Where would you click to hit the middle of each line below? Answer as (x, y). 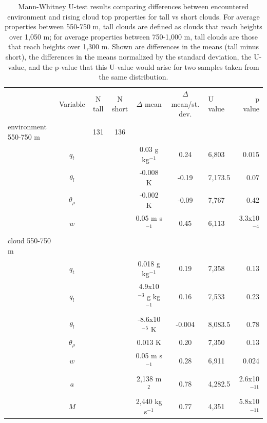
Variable (72, 103)
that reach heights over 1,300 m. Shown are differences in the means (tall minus (133, 46)
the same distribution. (133, 77)
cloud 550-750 (29, 241)
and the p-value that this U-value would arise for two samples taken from (144, 66)
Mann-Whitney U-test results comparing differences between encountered (133, 6)
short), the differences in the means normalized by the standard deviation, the (128, 56)
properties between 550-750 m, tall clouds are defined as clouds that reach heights (133, 26)
